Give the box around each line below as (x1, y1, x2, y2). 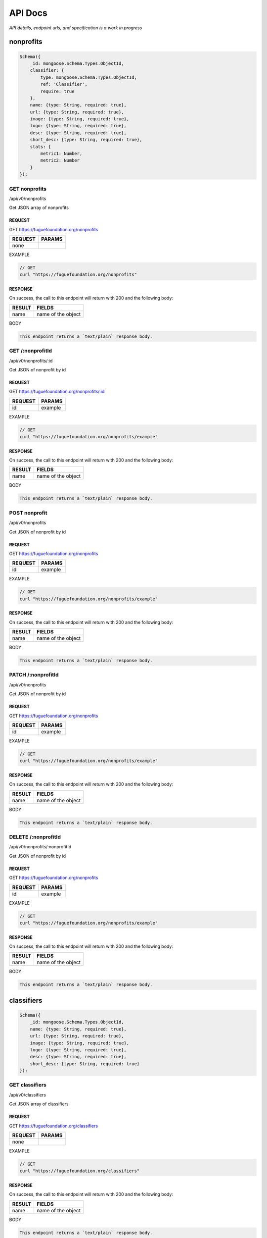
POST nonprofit (9, 509, 47, 516)
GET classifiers (9, 1082, 46, 1088)
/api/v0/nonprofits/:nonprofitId (9, 844, 72, 850)
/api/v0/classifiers (9, 1092, 46, 1098)
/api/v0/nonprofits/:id (9, 358, 53, 363)
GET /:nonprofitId (9, 347, 52, 354)
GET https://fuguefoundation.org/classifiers (9, 1123, 98, 1129)
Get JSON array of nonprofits (9, 205, 69, 210)
